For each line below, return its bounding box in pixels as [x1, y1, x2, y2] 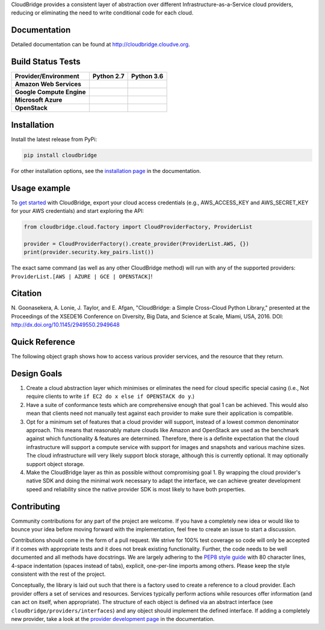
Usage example [11, 183, 71, 193]
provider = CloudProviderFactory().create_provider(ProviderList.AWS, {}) [23, 240, 250, 247]
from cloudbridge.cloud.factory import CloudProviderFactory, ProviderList [23, 223, 253, 230]
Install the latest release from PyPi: [11, 136, 97, 143]
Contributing [11, 501, 60, 512]
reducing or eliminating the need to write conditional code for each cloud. [11, 9, 194, 16]
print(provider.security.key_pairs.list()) [23, 249, 155, 256]
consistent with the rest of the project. [11, 570, 106, 578]
